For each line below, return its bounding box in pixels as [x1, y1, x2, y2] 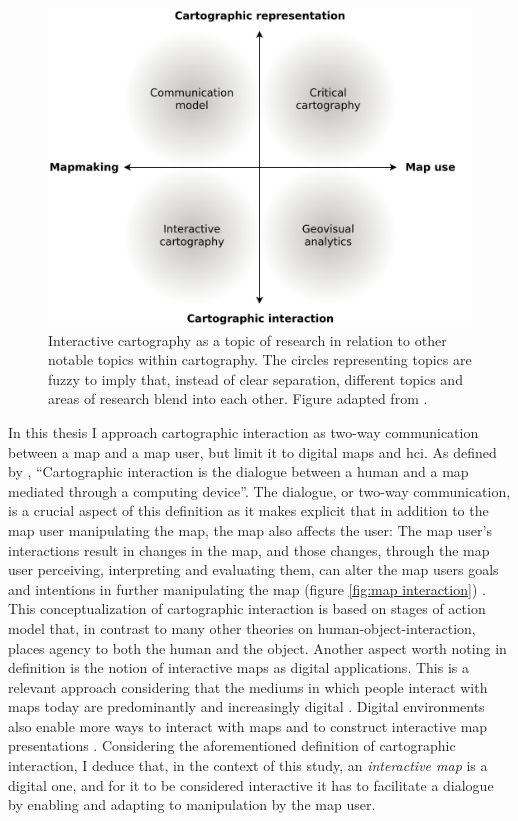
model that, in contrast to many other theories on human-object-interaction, [8, 617, 476, 638]
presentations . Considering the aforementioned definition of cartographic [8, 735, 456, 756]
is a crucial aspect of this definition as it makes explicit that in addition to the [8, 500, 489, 521]
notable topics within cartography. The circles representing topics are [48, 349, 472, 370]
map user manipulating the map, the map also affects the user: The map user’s [8, 519, 492, 540]
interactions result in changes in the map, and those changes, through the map [8, 539, 490, 560]
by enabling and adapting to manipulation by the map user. [8, 794, 376, 815]
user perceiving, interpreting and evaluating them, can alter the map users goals [8, 559, 499, 580]
